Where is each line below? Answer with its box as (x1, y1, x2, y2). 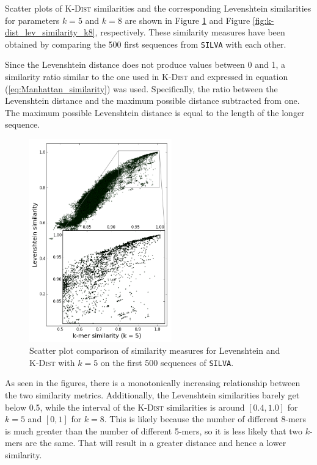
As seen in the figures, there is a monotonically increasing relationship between (5, 376, 301, 389)
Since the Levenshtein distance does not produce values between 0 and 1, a (5, 58, 286, 71)
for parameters (5, 13, 60, 26)
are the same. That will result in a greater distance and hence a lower (25, 436, 286, 449)
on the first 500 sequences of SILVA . (100, 356, 234, 368)
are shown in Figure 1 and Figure (125, 13, 250, 26)
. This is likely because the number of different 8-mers (104, 412, 306, 425)
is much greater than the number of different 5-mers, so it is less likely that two (5, 424, 303, 437)
